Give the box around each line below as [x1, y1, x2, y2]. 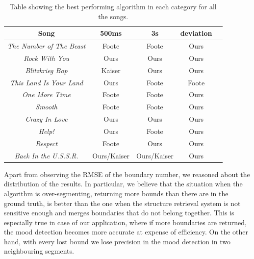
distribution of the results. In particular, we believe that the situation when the [4, 179, 243, 189]
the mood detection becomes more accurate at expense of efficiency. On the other [4, 227, 248, 237]
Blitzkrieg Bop [25, 65, 68, 75]
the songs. [98, 11, 128, 21]
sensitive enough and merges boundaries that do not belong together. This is [4, 207, 234, 218]
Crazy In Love [25, 114, 68, 124]
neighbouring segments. [4, 246, 74, 256]
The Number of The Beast [7, 41, 86, 51]
